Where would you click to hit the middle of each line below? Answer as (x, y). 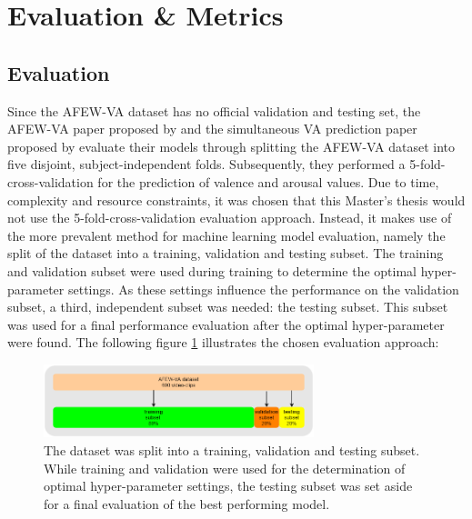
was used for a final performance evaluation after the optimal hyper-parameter (226, 324)
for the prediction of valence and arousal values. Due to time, (268, 181)
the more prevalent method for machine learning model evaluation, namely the (226, 235)
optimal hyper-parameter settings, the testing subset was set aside (228, 486)
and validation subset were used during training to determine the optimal (212, 270)
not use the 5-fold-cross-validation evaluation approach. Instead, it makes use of (230, 218)
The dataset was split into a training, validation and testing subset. (232, 450)
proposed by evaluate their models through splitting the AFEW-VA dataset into (231, 146)
